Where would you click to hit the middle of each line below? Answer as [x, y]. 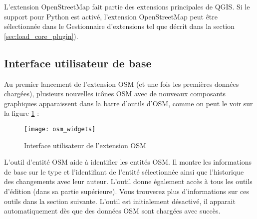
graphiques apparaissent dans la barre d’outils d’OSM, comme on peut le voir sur [128, 103]
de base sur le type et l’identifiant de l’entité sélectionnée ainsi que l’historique [124, 171]
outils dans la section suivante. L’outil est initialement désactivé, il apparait [120, 201]
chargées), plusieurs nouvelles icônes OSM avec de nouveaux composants [115, 94]
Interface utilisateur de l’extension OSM [85, 145]
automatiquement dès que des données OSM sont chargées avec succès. [112, 211]
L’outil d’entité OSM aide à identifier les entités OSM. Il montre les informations [128, 162]
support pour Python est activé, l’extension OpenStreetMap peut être [111, 16]
